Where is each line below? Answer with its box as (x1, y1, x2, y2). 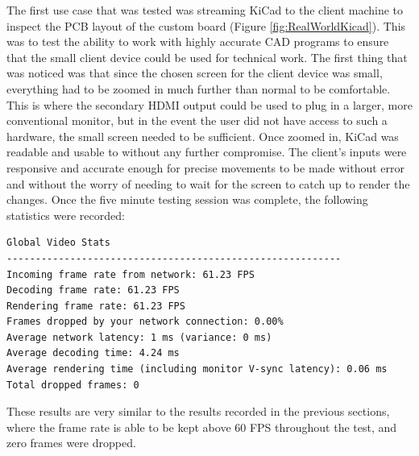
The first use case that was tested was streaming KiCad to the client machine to (6, 2, 404, 18)
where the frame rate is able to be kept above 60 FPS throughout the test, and (6, 418, 397, 435)
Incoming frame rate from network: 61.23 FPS (6, 268, 255, 280)
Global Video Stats (6, 237, 110, 249)
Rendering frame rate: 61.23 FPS (6, 300, 185, 312)
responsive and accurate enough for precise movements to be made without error (6, 159, 405, 176)
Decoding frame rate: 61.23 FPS (6, 284, 180, 296)
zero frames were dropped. (6, 434, 136, 451)
